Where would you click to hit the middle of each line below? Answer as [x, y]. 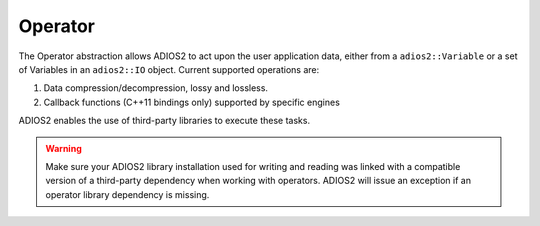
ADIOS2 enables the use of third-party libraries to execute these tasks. [164, 121]
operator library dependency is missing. [127, 194]
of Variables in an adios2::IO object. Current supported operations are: [169, 69]
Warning [63, 148]
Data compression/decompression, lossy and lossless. [156, 88]
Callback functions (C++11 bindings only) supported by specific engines [191, 102]
